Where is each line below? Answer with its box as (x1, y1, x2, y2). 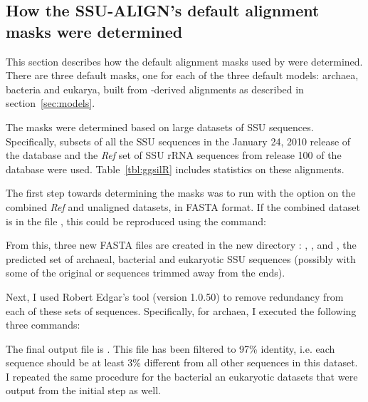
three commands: (6, 317, 80, 332)
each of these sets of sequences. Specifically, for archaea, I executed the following (6, 303, 357, 318)
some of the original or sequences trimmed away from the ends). (6, 265, 285, 280)
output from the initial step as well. (6, 383, 161, 398)
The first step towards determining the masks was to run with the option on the (6, 185, 356, 200)
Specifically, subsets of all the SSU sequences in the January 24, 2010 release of (6, 133, 351, 148)
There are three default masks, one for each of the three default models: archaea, (6, 68, 359, 83)
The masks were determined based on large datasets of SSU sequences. (6, 119, 314, 134)
